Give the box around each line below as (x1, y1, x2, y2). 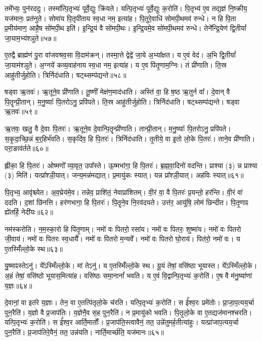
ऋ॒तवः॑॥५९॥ (5, 106, 38, 117)
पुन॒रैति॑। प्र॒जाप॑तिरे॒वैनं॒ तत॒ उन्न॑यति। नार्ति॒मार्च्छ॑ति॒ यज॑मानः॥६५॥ (5, 327, 164, 337)
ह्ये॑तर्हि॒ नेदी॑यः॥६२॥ (5, 207, 53, 217)
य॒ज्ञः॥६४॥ (5, 280, 32, 290)
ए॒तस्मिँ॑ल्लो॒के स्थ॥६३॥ (5, 243, 63, 254)
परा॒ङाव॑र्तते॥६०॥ (5, 143, 49, 154)
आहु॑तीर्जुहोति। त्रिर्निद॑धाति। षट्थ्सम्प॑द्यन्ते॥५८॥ (5, 69, 126, 80)
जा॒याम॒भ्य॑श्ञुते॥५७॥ (5, 32, 57, 43)
